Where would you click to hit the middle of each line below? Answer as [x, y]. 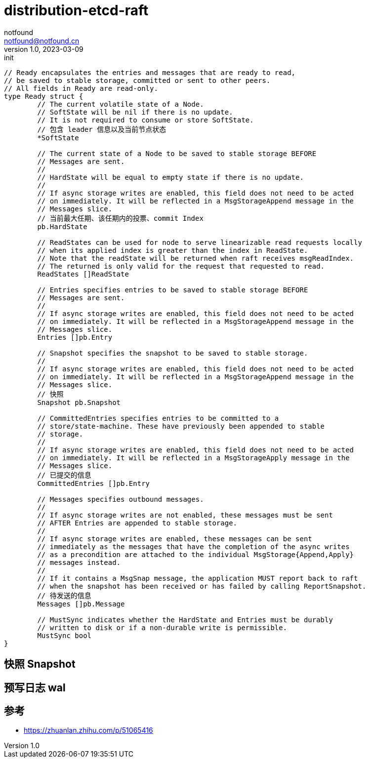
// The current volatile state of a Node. [121, 104]
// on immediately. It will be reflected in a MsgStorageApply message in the [193, 458]
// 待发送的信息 [64, 595]
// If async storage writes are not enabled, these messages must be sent [185, 515]
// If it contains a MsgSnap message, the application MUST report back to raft [198, 578]
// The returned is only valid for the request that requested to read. [181, 266]
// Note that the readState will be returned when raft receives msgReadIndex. [196, 258]
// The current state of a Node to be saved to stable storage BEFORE [177, 153]
